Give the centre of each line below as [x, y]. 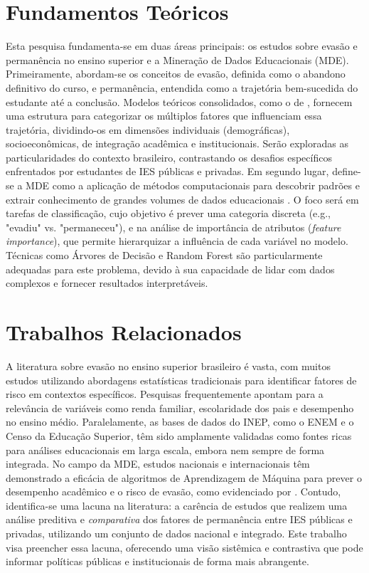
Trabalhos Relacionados [124, 332]
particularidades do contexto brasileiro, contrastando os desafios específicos [169, 157]
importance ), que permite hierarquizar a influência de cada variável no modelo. [177, 241]
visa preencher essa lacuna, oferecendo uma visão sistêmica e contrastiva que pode [184, 547]
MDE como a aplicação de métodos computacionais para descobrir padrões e [193, 185]
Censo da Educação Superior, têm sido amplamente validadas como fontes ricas [179, 435]
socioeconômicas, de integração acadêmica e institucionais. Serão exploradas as [177, 143]
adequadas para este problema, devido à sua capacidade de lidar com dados [170, 269]
